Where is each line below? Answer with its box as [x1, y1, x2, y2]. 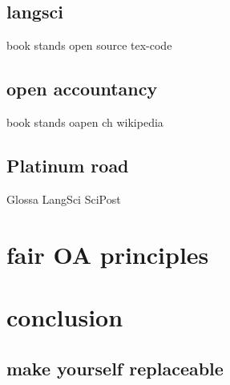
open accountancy [6, 76, 158, 101]
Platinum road [6, 152, 129, 177]
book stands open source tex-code [6, 37, 172, 54]
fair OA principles [6, 237, 209, 270]
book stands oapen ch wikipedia [6, 114, 163, 130]
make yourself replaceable [6, 355, 224, 380]
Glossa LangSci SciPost [6, 190, 121, 207]
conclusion [6, 300, 123, 333]
